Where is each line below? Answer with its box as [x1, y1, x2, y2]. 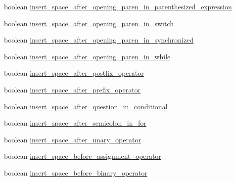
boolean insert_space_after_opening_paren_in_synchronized [4, 35, 194, 45]
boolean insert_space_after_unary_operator [4, 134, 141, 144]
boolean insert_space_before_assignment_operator [4, 151, 161, 161]
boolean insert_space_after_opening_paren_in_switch [4, 18, 174, 28]
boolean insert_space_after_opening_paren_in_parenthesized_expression [4, 1, 232, 11]
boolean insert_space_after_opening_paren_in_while [4, 51, 171, 61]
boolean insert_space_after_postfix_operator [4, 68, 144, 78]
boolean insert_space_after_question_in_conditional [4, 101, 168, 111]
